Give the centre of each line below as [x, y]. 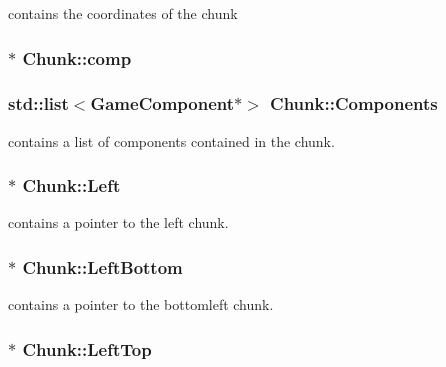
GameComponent [162, 103]
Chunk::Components [354, 103]
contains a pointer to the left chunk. [118, 222]
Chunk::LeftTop [87, 348]
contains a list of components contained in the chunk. [171, 140]
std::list [38, 103]
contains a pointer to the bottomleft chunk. [141, 304]
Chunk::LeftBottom [102, 266]
